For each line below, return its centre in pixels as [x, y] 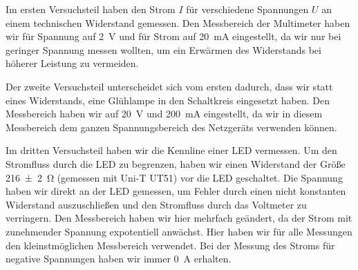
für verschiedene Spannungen [247, 9]
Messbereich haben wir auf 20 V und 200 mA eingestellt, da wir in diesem [164, 114]
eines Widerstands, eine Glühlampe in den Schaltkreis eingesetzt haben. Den [168, 100]
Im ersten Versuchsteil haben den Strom [91, 9]
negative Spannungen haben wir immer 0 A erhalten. [119, 259]
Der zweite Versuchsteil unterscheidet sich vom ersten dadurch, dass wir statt [169, 86]
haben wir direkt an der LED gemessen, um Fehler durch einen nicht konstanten [176, 191]
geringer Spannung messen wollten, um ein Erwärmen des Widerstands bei [163, 49]
